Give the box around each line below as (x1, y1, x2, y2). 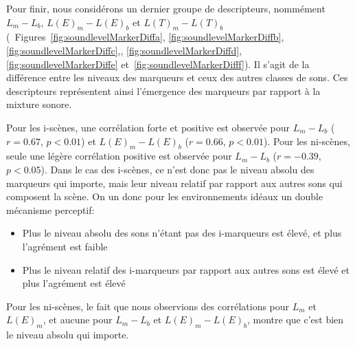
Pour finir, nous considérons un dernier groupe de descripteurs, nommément (6, 1, 325, 15)
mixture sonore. (6, 97, 72, 111)
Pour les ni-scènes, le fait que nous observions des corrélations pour (6, 299, 290, 313)
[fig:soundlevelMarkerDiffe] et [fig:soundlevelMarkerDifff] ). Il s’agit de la (6, 56, 310, 71)
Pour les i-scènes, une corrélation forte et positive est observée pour (6, 120, 290, 134)
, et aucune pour (43, 312, 113, 327)
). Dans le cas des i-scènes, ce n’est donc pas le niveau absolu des (41, 162, 314, 176)
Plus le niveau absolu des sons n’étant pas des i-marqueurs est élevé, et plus (22, 226, 342, 240)
